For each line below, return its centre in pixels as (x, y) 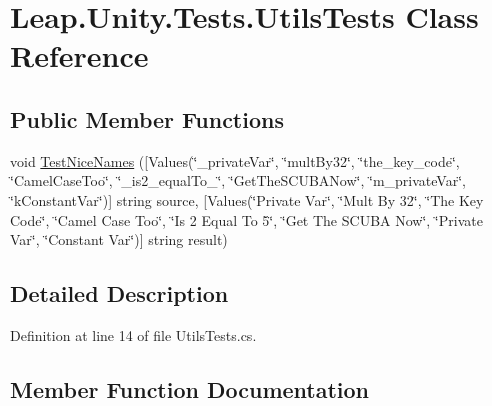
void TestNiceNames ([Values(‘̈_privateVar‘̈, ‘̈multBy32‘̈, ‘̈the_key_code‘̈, (235, 160)
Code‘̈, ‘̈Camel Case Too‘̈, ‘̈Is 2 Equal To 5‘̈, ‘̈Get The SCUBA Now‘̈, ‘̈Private (246, 219)
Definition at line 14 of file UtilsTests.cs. (133, 334)
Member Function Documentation (190, 388)
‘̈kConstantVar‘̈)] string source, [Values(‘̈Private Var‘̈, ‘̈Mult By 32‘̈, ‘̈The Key (247, 199)
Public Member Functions (147, 118)
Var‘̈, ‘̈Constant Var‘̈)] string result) (119, 239)
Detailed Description (119, 293)
